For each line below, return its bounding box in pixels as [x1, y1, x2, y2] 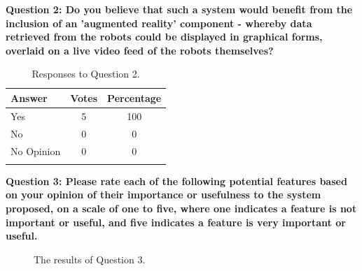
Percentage [107, 90, 162, 105]
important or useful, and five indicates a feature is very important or [6, 214, 346, 229]
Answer [11, 90, 48, 105]
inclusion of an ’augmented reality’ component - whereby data [6, 15, 312, 30]
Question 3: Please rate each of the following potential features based [6, 173, 347, 188]
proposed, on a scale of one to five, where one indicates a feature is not [6, 201, 357, 216]
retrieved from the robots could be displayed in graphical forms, [6, 29, 323, 44]
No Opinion [11, 143, 61, 158]
